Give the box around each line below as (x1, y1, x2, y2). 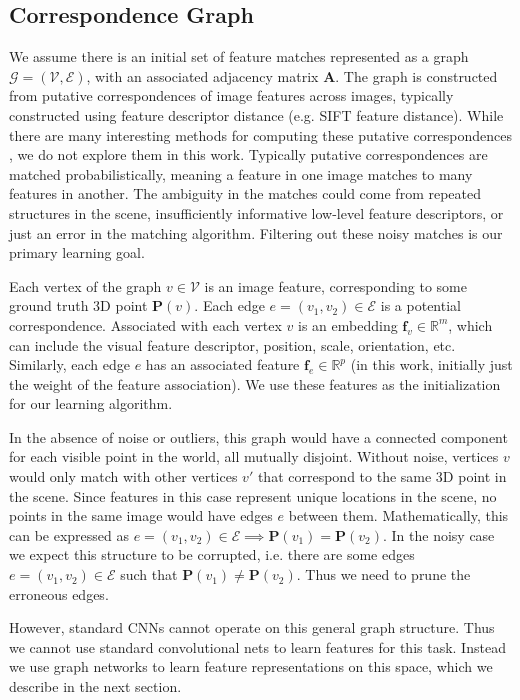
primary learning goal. (9, 242, 145, 263)
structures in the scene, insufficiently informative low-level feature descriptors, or (9, 202, 504, 223)
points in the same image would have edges (9, 505, 273, 526)
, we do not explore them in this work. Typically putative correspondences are (9, 144, 488, 165)
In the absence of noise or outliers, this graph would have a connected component (9, 426, 508, 447)
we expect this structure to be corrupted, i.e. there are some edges (9, 544, 415, 565)
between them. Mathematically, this (288, 505, 509, 526)
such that (120, 564, 178, 585)
